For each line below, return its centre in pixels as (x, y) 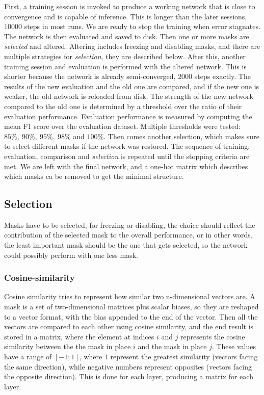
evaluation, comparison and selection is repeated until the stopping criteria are (127, 156)
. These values (234, 346)
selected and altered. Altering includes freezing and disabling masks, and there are (132, 46)
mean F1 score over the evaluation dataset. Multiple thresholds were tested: (122, 126)
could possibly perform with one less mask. (71, 255)
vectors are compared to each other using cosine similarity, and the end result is (129, 326)
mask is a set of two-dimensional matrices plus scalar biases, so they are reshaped (131, 307)
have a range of (28, 357)
